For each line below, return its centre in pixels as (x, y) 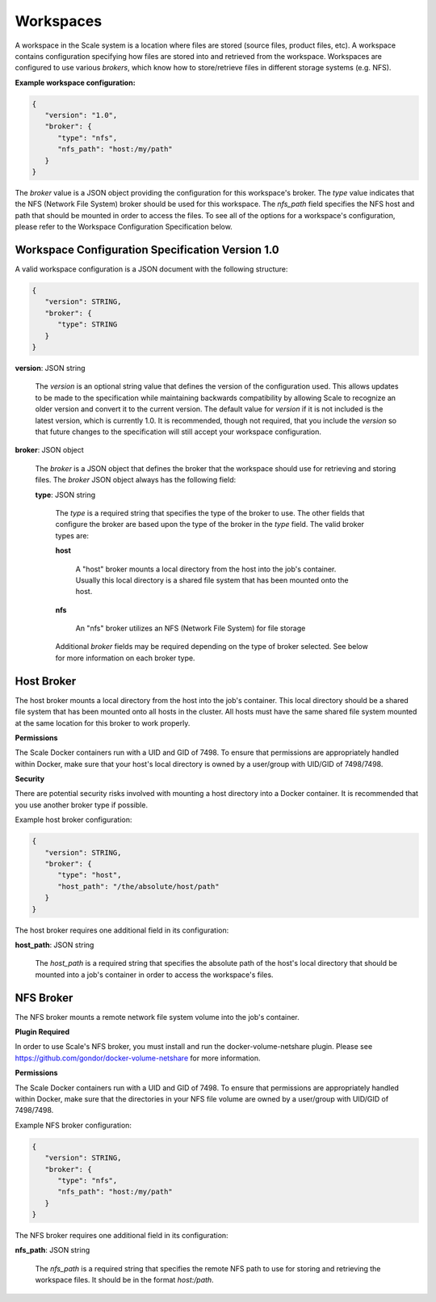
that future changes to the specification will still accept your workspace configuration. (178, 432)
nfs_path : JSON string (52, 1250)
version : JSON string (50, 369)
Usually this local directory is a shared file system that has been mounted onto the (212, 580)
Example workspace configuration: (75, 82)
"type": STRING (88, 324)
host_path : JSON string (55, 945)
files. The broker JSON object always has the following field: (136, 480)
